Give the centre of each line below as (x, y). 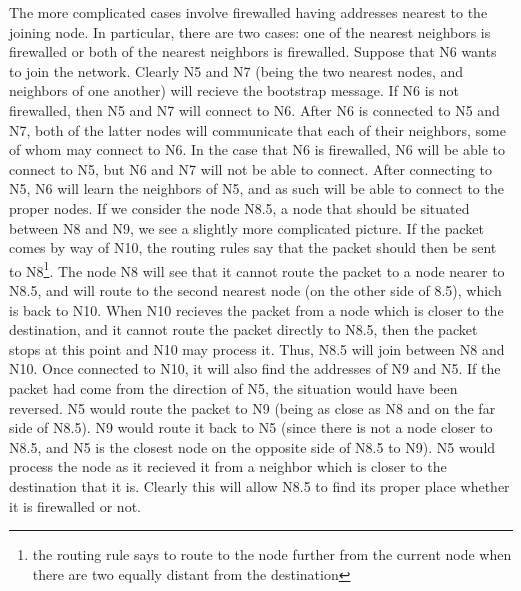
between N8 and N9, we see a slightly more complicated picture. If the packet (246, 227)
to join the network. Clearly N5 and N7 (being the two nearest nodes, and (236, 70)
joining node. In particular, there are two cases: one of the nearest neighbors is (250, 31)
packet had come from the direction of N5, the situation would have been (233, 387)
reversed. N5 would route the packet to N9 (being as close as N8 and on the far (252, 407)
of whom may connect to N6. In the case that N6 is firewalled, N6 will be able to (257, 149)
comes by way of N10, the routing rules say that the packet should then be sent (253, 247)
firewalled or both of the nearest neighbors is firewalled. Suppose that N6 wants (253, 51)
